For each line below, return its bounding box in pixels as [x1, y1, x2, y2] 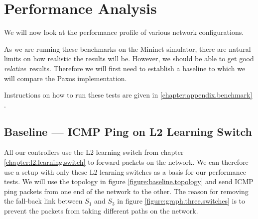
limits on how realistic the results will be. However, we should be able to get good [4, 53, 254, 64]
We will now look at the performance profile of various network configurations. [4, 27, 244, 37]
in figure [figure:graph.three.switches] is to [117, 196, 246, 206]
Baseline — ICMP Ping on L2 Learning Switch [4, 123, 253, 139]
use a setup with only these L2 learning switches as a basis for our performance [4, 166, 246, 177]
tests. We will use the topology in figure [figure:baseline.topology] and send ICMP [4, 176, 254, 187]
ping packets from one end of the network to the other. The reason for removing [4, 186, 249, 196]
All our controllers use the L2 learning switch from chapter [4, 147, 184, 157]
